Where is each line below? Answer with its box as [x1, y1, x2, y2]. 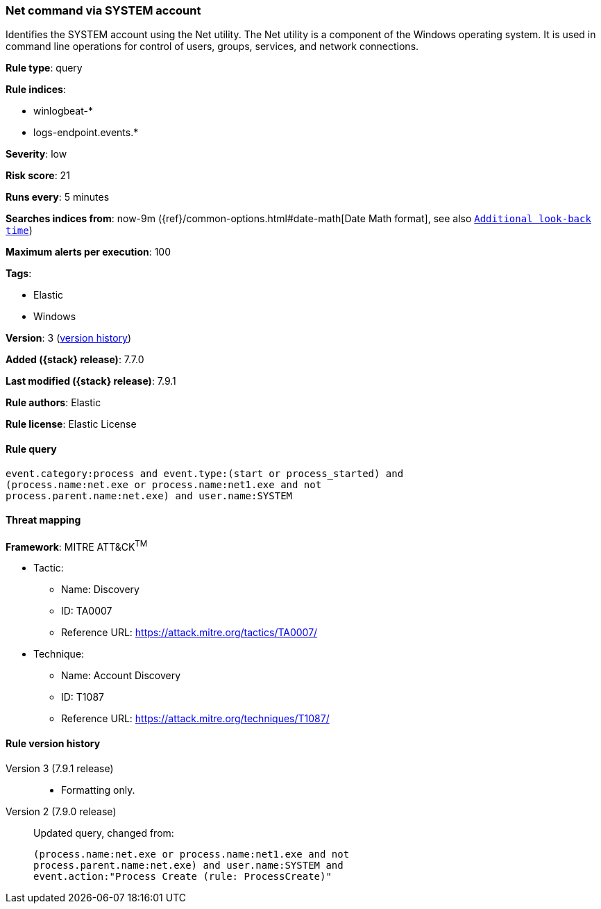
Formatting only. [61, 783, 135, 796]
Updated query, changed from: [33, 826, 174, 839]
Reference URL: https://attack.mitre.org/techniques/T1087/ [61, 712, 330, 725]
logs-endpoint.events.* [33, 126, 139, 139]
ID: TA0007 [61, 605, 112, 617]
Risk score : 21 [6, 169, 70, 182]
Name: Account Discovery [61, 669, 181, 682]
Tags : [6, 267, 32, 280]
